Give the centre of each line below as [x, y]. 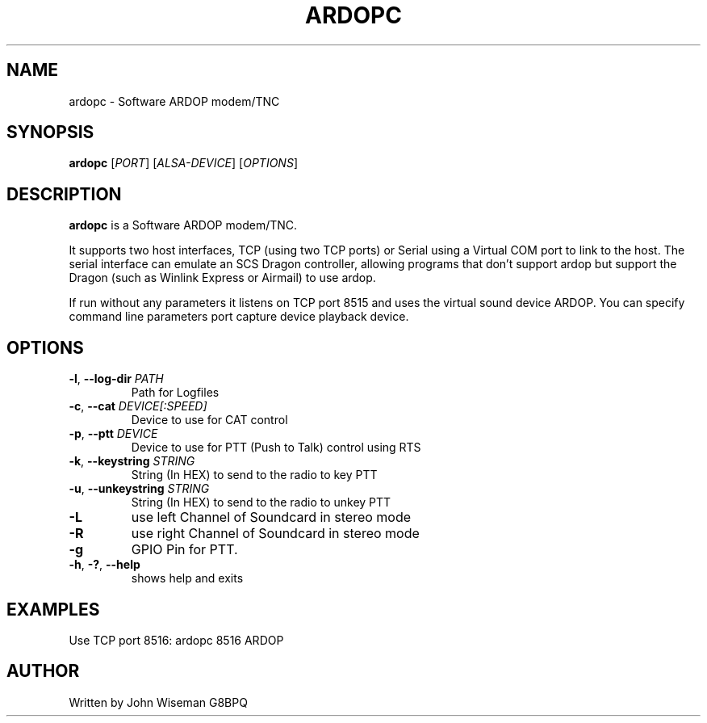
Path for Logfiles [175, 393]
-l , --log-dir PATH [116, 379]
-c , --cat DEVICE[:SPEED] [138, 406]
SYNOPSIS [50, 132]
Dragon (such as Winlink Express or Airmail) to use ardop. [222, 278]
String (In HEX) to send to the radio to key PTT [254, 475]
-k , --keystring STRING [132, 461]
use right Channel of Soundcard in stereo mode [275, 534]
